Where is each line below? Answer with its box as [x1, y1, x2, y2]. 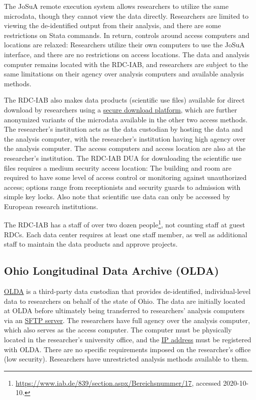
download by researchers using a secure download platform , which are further [4, 104, 237, 114]
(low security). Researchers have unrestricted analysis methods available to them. [4, 354, 249, 364]
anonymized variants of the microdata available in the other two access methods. [4, 114, 248, 124]
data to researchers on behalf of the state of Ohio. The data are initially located [4, 295, 245, 306]
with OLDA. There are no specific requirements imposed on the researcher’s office [4, 344, 251, 354]
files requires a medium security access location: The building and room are [4, 162, 232, 173]
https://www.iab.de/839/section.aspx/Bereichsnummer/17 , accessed [15, 377, 221, 388]
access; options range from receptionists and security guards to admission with [4, 182, 241, 192]
